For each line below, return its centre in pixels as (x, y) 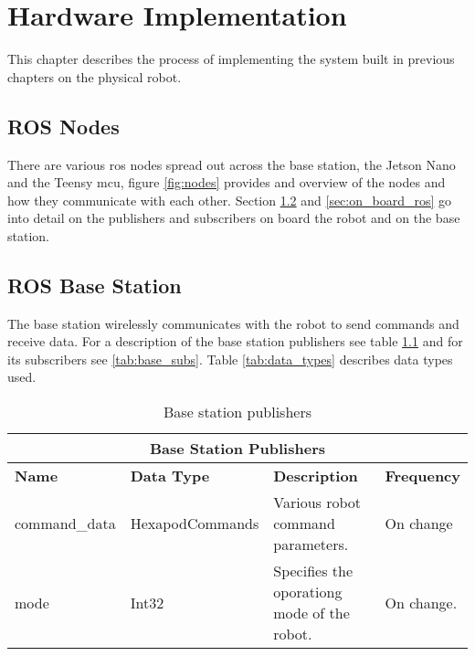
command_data (65, 524)
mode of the (311, 613)
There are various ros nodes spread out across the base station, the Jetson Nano (232, 164)
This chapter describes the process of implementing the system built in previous (231, 59)
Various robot (317, 503)
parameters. (311, 545)
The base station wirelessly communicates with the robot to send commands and (233, 323)
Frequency (422, 476)
